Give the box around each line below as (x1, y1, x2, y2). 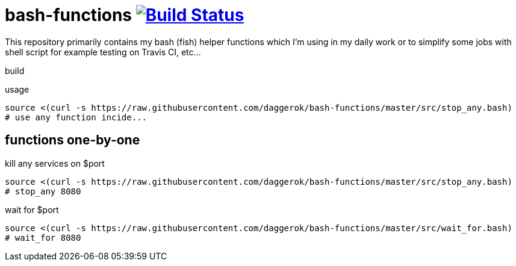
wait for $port (5, 204, 59, 215)
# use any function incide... (5, 112, 148, 122)
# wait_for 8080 (5, 232, 81, 243)
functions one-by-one (5, 132, 140, 148)
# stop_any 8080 (5, 186, 81, 196)
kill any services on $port (5, 158, 105, 169)
